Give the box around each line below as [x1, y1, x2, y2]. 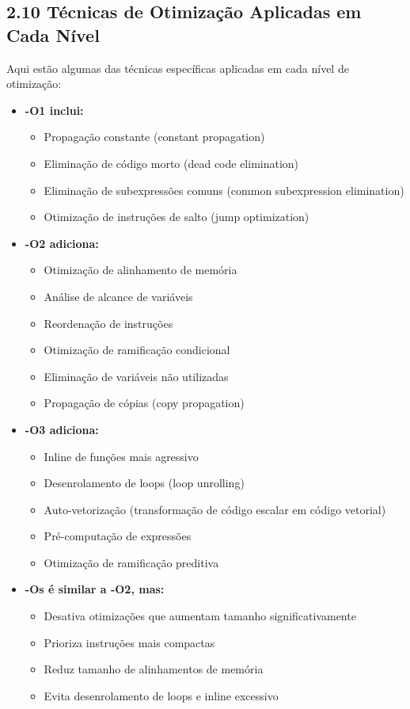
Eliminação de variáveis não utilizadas [44, 368, 229, 384]
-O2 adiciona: [25, 234, 99, 251]
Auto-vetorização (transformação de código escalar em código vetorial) [44, 501, 386, 517]
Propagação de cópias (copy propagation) [44, 395, 245, 411]
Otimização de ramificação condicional [44, 341, 230, 358]
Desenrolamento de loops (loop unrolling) [44, 475, 245, 491]
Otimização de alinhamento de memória [44, 261, 237, 278]
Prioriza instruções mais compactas [44, 634, 215, 650]
